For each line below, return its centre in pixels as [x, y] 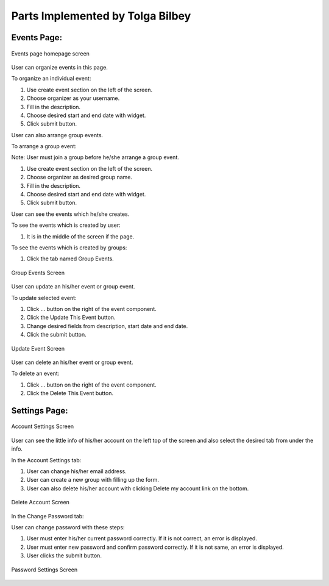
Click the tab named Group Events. [70, 259]
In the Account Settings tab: [46, 460]
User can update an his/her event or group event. [73, 287]
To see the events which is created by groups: [69, 248]
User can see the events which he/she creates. [70, 214]
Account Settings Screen [43, 426]
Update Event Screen [38, 348]
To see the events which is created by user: [66, 225]
